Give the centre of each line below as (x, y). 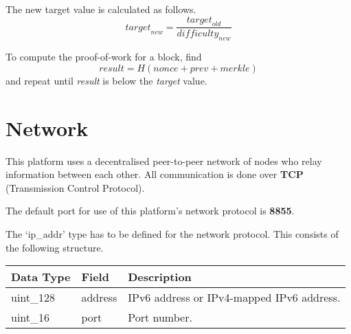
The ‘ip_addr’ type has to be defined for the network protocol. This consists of (172, 233)
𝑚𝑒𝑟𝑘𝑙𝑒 (235, 68)
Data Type (41, 277)
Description (160, 277)
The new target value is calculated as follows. (101, 9)
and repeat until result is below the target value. (106, 80)
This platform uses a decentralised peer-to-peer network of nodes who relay (164, 160)
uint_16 (31, 318)
